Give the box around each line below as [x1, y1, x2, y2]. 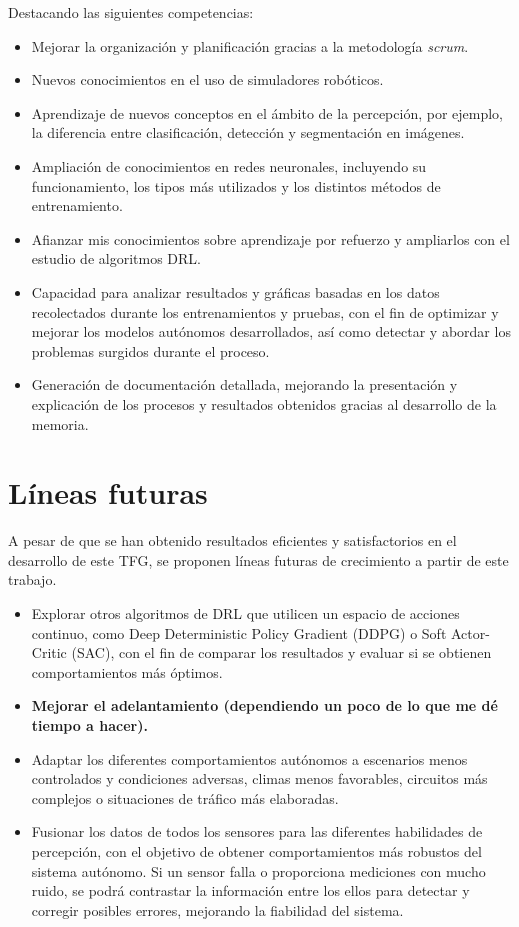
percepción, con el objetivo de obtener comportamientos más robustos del [31, 840, 482, 861]
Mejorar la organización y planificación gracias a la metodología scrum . [31, 35, 469, 56]
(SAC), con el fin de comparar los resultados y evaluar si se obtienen [71, 642, 492, 663]
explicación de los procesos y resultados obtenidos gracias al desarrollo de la [31, 393, 497, 414]
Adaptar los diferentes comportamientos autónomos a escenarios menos [31, 748, 468, 769]
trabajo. [8, 569, 57, 590]
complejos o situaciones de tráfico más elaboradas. [31, 787, 339, 808]
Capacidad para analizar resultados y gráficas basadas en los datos [31, 281, 440, 302]
